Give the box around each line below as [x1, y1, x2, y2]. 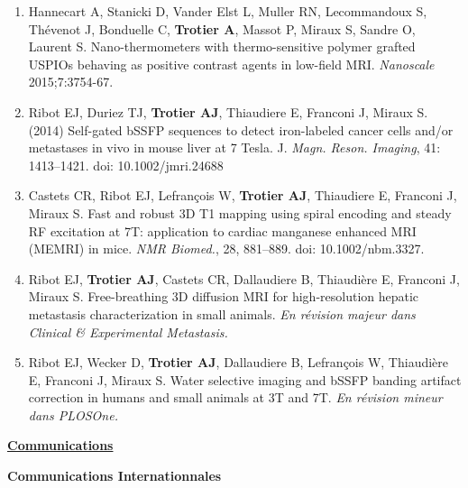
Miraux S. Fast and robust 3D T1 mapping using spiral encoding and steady [28, 203, 452, 222]
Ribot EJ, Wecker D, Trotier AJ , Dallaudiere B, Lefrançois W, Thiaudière [28, 353, 449, 372]
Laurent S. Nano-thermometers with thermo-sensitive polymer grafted [28, 37, 416, 56]
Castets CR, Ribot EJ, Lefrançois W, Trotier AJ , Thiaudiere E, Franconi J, [28, 186, 457, 205]
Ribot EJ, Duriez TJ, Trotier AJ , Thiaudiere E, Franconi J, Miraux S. [28, 102, 428, 121]
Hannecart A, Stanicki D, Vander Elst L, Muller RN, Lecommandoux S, [28, 2, 427, 20]
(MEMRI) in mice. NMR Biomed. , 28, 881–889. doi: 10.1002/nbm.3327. [28, 239, 425, 258]
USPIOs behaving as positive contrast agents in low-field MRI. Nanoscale [28, 54, 435, 73]
